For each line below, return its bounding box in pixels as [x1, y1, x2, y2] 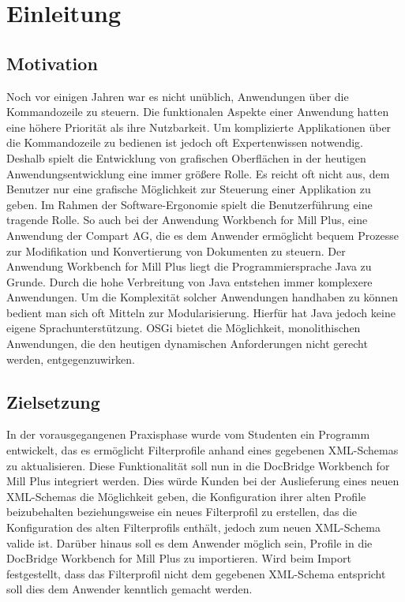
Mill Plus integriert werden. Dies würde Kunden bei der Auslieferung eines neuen [6, 473, 399, 489]
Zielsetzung [6, 389, 100, 413]
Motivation [6, 50, 98, 75]
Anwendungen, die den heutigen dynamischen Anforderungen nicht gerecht [6, 335, 368, 352]
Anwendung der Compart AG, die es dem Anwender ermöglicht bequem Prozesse [6, 226, 399, 243]
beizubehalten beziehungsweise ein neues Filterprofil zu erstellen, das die [6, 503, 358, 520]
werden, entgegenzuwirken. [6, 350, 136, 367]
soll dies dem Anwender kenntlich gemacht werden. [6, 581, 253, 597]
